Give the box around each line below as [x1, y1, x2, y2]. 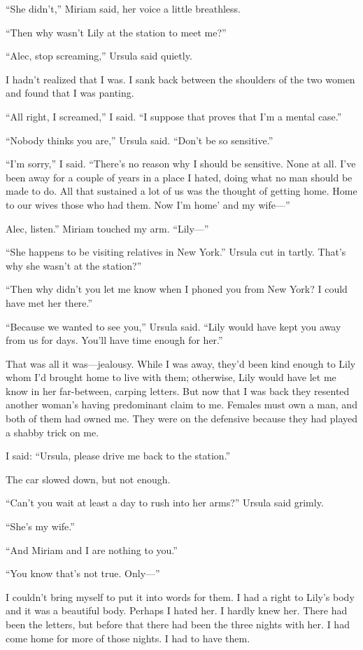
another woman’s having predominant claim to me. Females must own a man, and [6, 397, 357, 412]
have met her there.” [6, 295, 93, 310]
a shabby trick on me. [6, 424, 99, 439]
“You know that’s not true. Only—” [6, 566, 160, 581]
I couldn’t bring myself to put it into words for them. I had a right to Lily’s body [6, 589, 355, 604]
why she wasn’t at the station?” [6, 258, 142, 272]
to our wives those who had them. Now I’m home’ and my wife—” [6, 197, 290, 212]
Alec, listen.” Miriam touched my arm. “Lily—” [6, 221, 209, 235]
